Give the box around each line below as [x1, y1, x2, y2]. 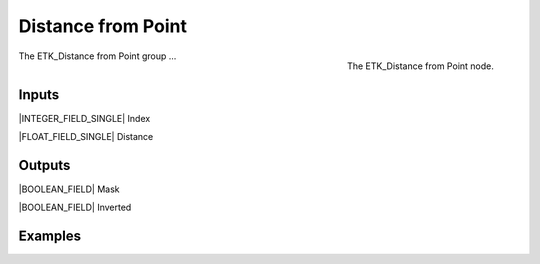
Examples [18, 228, 82, 245]
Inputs [18, 86, 60, 103]
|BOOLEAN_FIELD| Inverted [18, 201, 132, 214]
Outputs [18, 156, 71, 174]
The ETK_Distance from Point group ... [18, 50, 177, 62]
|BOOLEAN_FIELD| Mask [18, 183, 120, 195]
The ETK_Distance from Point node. [346, 60, 494, 72]
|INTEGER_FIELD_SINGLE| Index [18, 112, 151, 124]
